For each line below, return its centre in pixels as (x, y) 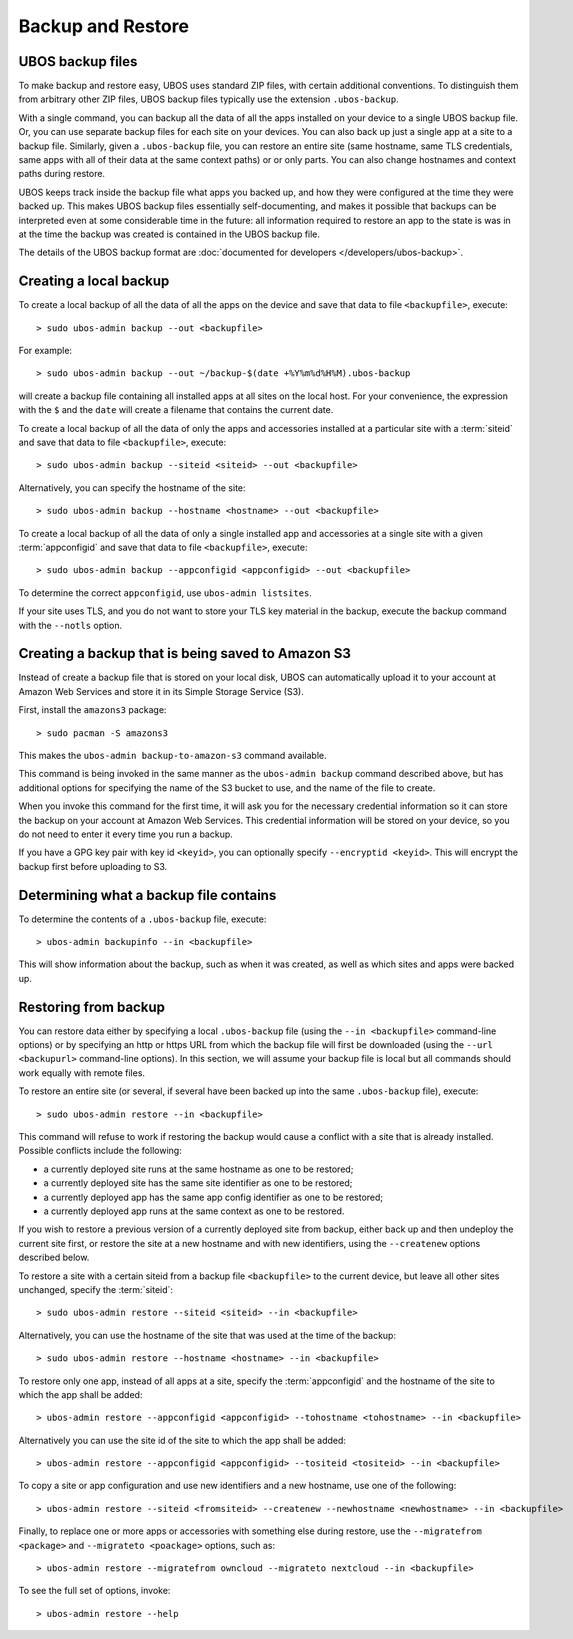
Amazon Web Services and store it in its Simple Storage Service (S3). (161, 691)
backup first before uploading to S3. (93, 866)
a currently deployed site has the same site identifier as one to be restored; (198, 1183)
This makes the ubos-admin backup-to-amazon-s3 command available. (172, 755)
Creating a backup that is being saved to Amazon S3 (185, 653)
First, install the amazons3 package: (92, 710)
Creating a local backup (94, 281)
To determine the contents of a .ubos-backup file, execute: (142, 919)
